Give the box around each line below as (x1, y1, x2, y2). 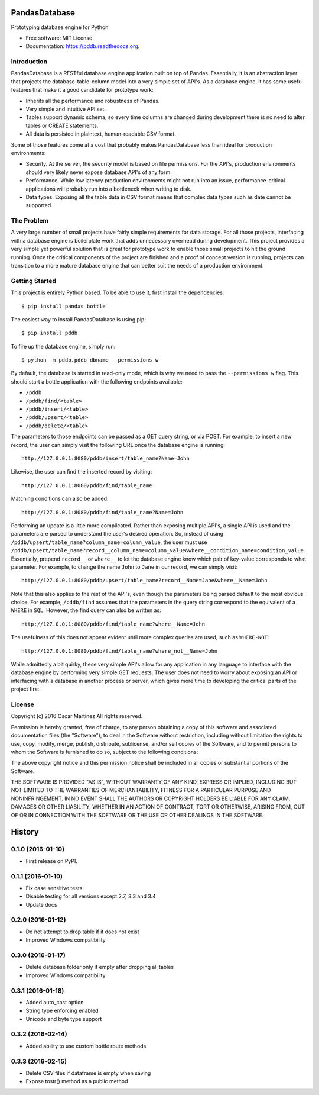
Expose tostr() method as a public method (25, 1078, 128, 1085)
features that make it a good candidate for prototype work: (11, 86, 154, 94)
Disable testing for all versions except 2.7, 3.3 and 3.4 (25, 893, 156, 900)
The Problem (11, 217, 49, 225)
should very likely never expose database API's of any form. (25, 169, 172, 176)
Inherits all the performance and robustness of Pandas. (25, 97, 160, 104)
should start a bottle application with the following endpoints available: (11, 378, 183, 385)
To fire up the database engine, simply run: (11, 343, 116, 350)
